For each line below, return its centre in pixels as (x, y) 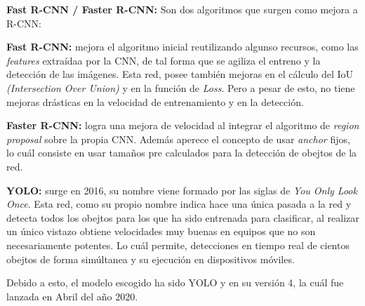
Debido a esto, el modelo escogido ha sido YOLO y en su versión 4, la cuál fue (175, 282)
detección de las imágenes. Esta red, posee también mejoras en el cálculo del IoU (180, 74)
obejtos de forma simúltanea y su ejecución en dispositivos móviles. (151, 259)
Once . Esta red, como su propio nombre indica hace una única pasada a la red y (179, 204)
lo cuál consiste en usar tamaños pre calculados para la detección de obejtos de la (182, 153)
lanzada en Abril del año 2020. (72, 296)
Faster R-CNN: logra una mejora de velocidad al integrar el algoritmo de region (183, 125)
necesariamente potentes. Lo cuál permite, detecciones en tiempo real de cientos (178, 245)
